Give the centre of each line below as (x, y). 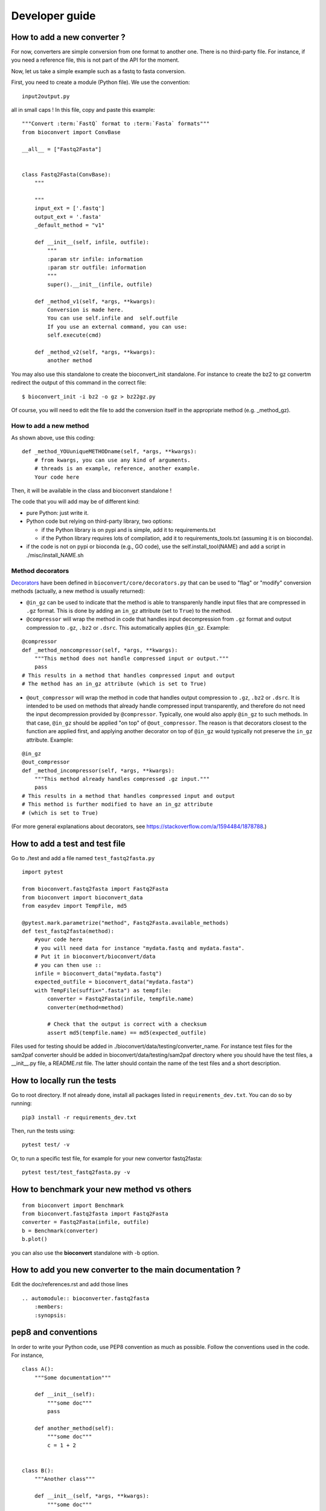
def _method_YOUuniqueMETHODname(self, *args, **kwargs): (110, 451)
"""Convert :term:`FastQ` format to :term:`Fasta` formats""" (116, 124)
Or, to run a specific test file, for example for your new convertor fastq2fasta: (107, 1158)
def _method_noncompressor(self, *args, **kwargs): (100, 650)
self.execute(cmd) (75, 335)
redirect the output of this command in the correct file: (79, 383)
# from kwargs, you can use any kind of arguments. (112, 460)
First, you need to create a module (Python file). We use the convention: (101, 82)
